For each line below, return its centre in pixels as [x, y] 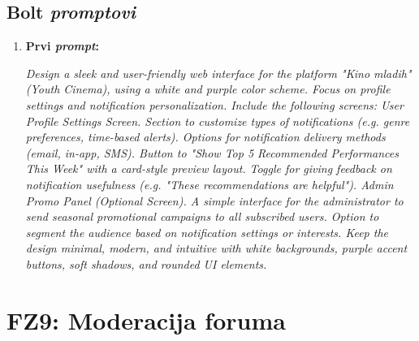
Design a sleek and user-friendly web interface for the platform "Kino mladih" [218, 73]
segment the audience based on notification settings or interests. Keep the [207, 232]
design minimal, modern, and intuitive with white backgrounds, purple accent [216, 248]
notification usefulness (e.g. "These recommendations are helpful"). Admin [209, 184]
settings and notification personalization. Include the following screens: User [214, 104]
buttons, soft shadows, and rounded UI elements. [146, 263]
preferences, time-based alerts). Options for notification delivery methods [205, 137]
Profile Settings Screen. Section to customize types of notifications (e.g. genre [218, 121]
